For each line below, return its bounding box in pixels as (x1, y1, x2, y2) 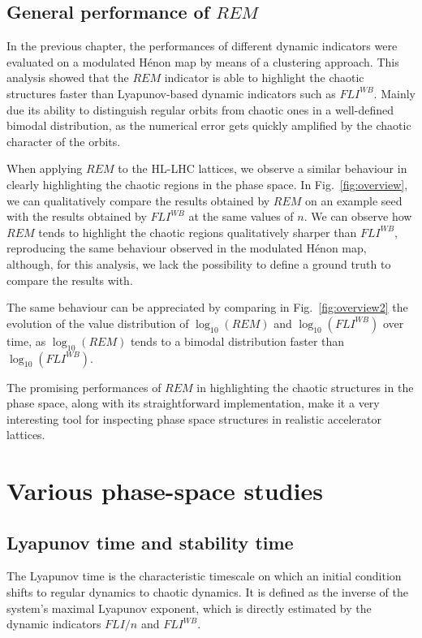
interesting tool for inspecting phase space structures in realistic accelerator (6, 410, 382, 427)
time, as (6, 332, 46, 349)
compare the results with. (6, 271, 133, 288)
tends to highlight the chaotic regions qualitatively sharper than (38, 223, 357, 240)
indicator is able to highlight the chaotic (164, 69, 364, 86)
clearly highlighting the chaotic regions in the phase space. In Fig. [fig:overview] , (6, 175, 408, 192)
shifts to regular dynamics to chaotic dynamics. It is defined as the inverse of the (6, 584, 408, 601)
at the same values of (188, 208, 294, 225)
